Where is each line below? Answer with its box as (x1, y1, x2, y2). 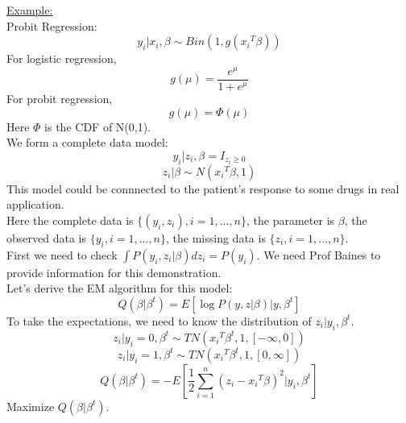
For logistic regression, (6, 50, 117, 67)
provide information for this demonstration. (6, 263, 222, 280)
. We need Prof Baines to (256, 246, 381, 263)
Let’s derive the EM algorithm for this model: (6, 280, 233, 297)
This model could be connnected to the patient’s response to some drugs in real (6, 180, 400, 197)
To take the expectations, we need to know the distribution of (6, 312, 312, 329)
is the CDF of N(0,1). (44, 118, 151, 135)
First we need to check (6, 246, 118, 263)
